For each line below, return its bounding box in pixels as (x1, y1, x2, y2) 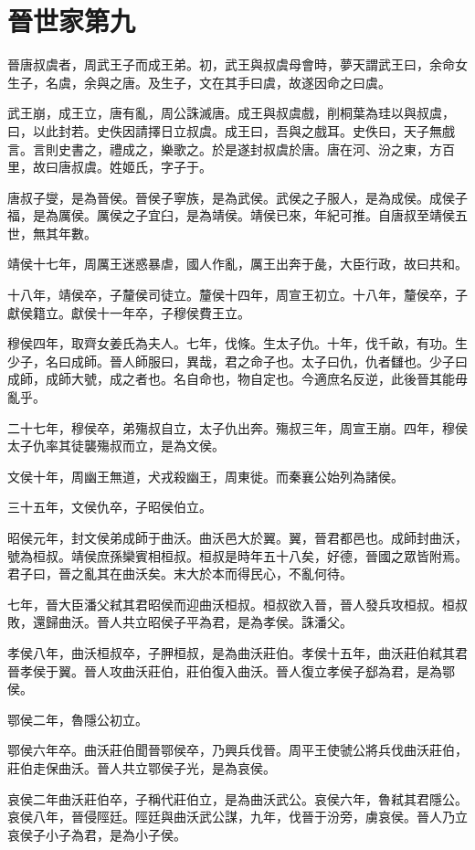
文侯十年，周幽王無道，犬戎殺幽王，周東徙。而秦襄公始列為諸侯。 (7, 466, 404, 485)
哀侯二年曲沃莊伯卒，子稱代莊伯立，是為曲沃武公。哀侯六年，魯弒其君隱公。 (7, 789, 468, 808)
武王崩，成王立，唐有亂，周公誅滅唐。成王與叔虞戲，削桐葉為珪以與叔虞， (7, 103, 455, 122)
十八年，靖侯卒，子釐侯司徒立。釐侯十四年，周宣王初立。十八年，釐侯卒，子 (7, 285, 468, 304)
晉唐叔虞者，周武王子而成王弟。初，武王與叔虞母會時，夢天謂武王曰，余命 (7, 55, 455, 74)
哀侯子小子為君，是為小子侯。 (7, 824, 186, 844)
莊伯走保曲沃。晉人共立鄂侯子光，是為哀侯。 (7, 758, 276, 777)
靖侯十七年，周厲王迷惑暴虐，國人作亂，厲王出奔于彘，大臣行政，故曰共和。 (7, 254, 468, 273)
